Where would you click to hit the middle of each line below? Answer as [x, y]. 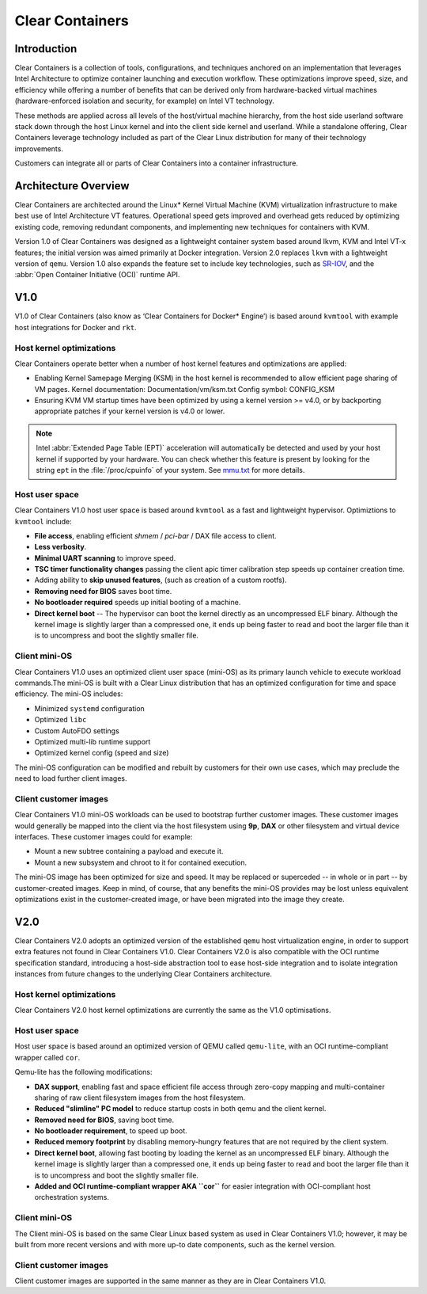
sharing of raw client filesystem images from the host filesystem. [140, 1098]
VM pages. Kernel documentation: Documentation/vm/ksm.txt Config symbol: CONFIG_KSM [185, 389]
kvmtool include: [43, 521]
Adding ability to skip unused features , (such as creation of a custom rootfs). [161, 580]
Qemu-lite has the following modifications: [84, 1072]
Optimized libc [60, 720]
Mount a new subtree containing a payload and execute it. [129, 851]
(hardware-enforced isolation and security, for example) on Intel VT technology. [144, 101]
